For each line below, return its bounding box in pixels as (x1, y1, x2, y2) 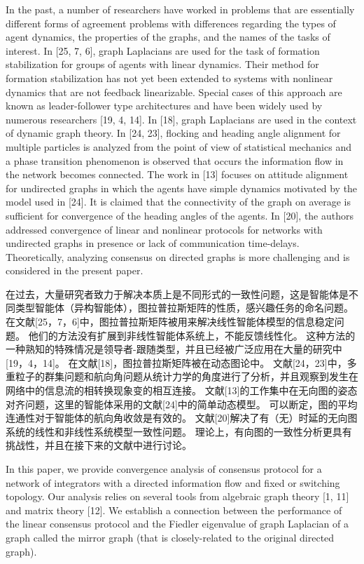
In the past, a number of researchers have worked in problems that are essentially (6, 2, 355, 16)
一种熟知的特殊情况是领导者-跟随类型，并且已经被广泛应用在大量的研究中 (6, 342, 342, 356)
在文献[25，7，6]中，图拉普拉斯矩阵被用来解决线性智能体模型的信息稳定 (6, 314, 335, 329)
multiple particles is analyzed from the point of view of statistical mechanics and (6, 139, 351, 154)
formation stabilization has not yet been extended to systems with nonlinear (6, 70, 333, 85)
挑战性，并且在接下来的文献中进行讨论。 (6, 438, 192, 452)
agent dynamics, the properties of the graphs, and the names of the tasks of (6, 29, 330, 44)
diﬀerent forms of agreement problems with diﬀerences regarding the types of (6, 15, 336, 30)
